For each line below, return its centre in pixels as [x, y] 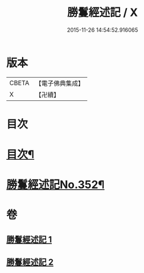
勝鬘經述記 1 [29, 239]
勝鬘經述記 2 [30, 262]
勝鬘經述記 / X [103, 13]
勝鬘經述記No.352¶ [56, 185]
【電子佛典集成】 [59, 83]
